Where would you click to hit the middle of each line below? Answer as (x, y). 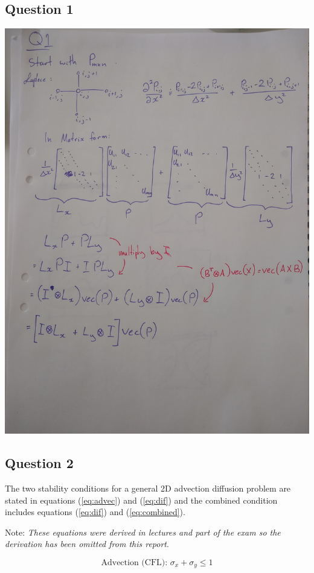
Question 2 (39, 463)
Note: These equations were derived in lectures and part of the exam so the (143, 532)
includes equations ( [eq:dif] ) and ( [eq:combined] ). (95, 512)
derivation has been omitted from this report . (87, 544)
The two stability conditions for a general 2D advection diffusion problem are (148, 488)
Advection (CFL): (134, 562)
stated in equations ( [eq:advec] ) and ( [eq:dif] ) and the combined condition (141, 500)
